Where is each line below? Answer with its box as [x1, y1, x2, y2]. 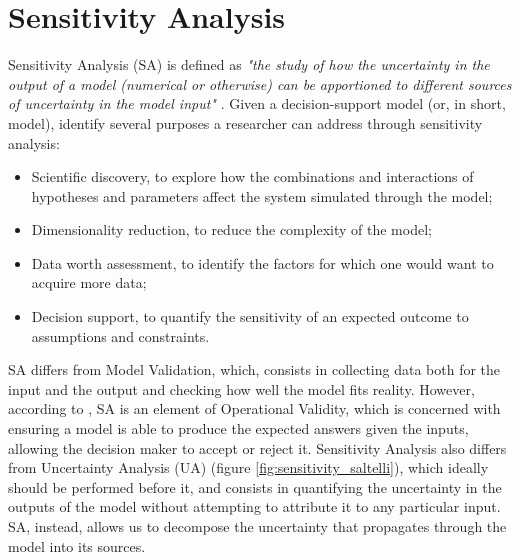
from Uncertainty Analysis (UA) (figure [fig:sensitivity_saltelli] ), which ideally [8, 457, 489, 478]
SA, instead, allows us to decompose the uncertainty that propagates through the [8, 516, 507, 536]
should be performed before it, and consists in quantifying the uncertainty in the [8, 476, 502, 497]
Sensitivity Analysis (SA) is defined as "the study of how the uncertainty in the [8, 54, 490, 75]
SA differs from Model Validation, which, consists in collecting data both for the [8, 359, 501, 380]
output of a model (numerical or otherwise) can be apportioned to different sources [8, 73, 512, 94]
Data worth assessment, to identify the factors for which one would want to [31, 252, 494, 273]
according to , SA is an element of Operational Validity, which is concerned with [8, 398, 501, 419]
